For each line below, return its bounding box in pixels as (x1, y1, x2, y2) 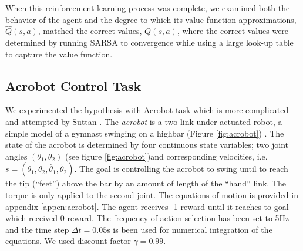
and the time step (5, 223, 69, 235)
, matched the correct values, (38, 25, 142, 37)
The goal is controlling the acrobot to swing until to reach (79, 162, 288, 175)
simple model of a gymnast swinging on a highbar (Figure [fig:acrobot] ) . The (5, 127, 284, 139)
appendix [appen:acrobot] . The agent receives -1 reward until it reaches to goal (5, 200, 289, 212)
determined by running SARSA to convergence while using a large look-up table (5, 36, 294, 48)
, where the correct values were (177, 25, 289, 37)
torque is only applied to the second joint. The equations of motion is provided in (5, 188, 298, 201)
